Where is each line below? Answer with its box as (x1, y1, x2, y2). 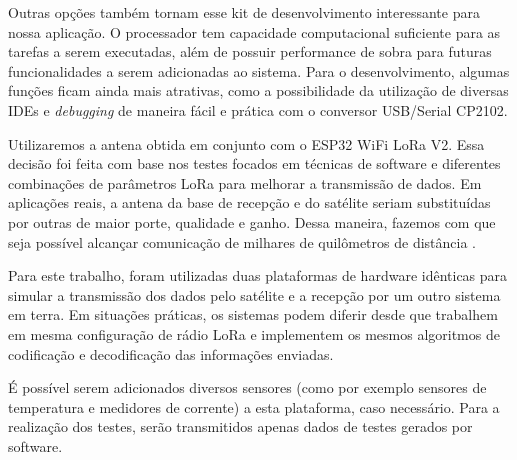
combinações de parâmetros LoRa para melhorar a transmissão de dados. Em (8, 172, 482, 193)
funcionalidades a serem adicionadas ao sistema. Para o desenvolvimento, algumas (8, 60, 510, 81)
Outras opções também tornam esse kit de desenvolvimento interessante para (8, 2, 480, 22)
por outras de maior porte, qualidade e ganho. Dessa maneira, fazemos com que (8, 211, 496, 232)
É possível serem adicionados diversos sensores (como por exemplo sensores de (8, 377, 487, 398)
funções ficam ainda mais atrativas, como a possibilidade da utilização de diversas (8, 80, 509, 101)
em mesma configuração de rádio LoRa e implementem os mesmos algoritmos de (8, 323, 500, 344)
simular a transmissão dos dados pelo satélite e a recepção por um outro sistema (8, 284, 501, 305)
